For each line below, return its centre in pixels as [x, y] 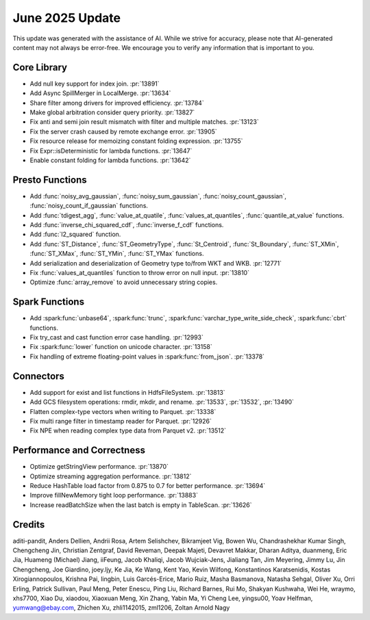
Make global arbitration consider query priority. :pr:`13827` [112, 112]
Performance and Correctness [79, 451]
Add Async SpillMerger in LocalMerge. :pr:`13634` [100, 93]
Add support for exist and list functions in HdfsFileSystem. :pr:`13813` [127, 392]
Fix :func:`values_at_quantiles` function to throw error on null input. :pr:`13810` [140, 273]
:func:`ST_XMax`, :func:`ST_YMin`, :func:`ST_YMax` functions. [117, 254]
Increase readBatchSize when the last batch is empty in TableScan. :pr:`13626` [141, 505]
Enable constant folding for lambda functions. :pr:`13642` [110, 160]
